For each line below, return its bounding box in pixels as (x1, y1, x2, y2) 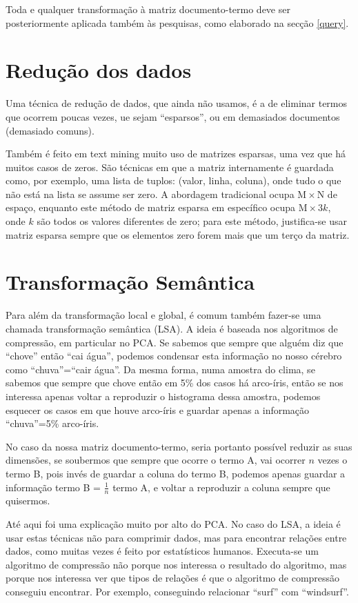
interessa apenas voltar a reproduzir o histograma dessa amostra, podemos (6, 388, 321, 403)
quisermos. (6, 493, 50, 508)
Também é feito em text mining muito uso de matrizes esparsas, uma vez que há (6, 146, 346, 161)
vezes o (317, 453, 348, 467)
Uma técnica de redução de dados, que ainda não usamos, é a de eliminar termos (6, 96, 348, 110)
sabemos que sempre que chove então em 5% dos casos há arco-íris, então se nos (6, 375, 344, 390)
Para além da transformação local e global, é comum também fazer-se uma (6, 308, 321, 322)
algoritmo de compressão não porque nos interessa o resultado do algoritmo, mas (6, 557, 347, 571)
